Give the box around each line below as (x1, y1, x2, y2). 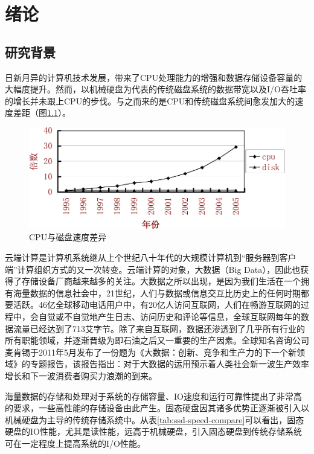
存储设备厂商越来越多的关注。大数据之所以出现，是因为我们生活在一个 (21, 275, 301, 287)
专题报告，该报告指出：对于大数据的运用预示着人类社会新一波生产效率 (30, 357, 309, 370)
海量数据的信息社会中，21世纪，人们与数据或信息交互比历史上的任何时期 (13, 286, 301, 299)
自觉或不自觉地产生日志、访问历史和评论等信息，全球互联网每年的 (38, 310, 301, 322)
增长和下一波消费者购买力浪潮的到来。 (5, 369, 157, 382)
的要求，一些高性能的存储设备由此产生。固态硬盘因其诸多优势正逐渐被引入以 (5, 401, 309, 414)
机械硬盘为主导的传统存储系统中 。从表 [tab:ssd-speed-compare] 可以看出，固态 (5, 413, 304, 426)
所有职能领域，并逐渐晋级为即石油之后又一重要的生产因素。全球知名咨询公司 (5, 334, 309, 347)
